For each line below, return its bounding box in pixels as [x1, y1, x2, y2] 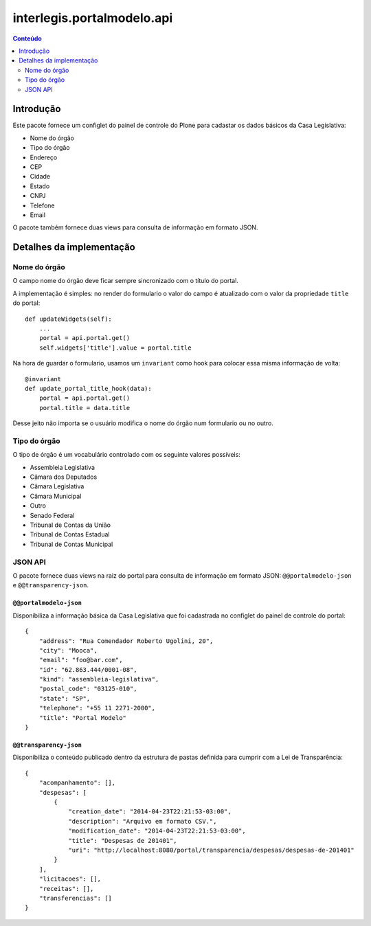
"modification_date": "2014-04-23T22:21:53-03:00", [68, 827, 247, 835]
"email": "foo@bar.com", [38, 656, 123, 664]
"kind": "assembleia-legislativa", [38, 675, 159, 684]
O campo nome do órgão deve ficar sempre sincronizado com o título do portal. [12, 277, 238, 285]
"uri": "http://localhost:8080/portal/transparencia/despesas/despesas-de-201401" [68, 846, 355, 854]
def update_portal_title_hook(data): [25, 385, 153, 392]
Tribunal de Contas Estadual [30, 530, 110, 539]
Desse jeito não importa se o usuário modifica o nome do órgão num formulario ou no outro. [12, 419, 274, 427]
